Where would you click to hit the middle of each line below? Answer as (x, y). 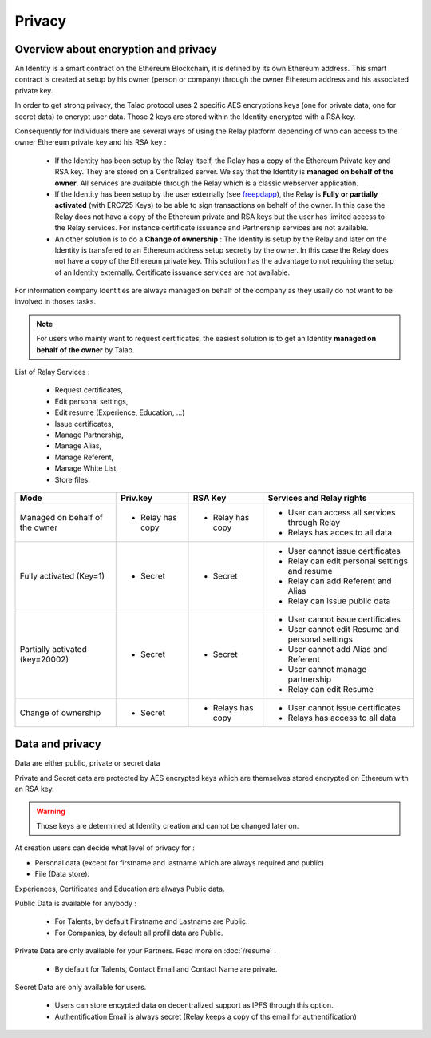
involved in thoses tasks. (55, 302)
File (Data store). (62, 874)
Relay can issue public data (339, 601)
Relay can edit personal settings (348, 561)
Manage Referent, (84, 457)
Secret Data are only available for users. (81, 987)
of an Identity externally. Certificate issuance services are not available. (172, 272)
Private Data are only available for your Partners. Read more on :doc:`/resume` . (146, 951)
